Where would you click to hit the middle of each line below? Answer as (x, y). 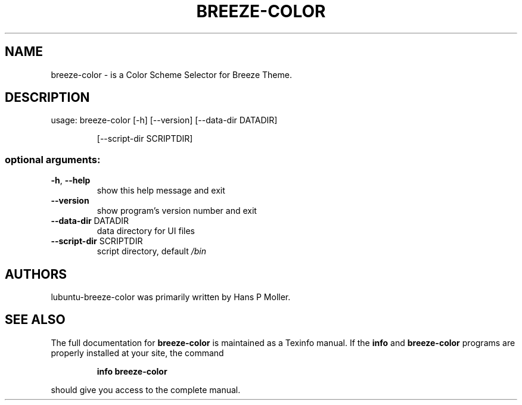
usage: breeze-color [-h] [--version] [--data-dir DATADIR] (164, 120)
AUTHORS (36, 274)
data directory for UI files (146, 231)
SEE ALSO (35, 320)
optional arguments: (53, 159)
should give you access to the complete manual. (146, 390)
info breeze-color (132, 371)
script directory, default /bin (152, 251)
